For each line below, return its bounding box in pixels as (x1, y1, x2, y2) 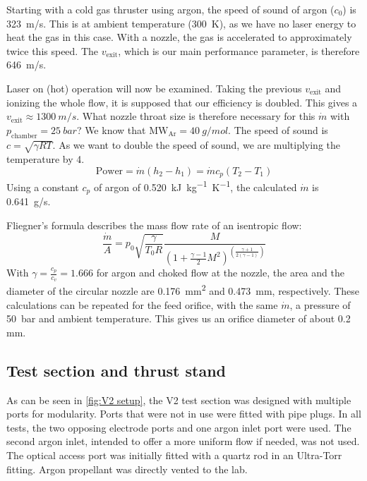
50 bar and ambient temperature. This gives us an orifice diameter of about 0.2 (6, 311, 351, 326)
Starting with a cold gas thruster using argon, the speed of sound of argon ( (6, 2, 335, 16)
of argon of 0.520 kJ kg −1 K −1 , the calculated (93, 178, 297, 195)
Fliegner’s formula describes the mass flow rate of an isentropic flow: (6, 218, 302, 233)
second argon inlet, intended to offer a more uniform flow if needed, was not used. (6, 434, 360, 449)
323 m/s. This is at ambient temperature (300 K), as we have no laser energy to (6, 16, 356, 30)
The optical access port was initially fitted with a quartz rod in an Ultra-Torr (6, 448, 342, 463)
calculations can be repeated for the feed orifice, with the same (6, 297, 278, 312)
